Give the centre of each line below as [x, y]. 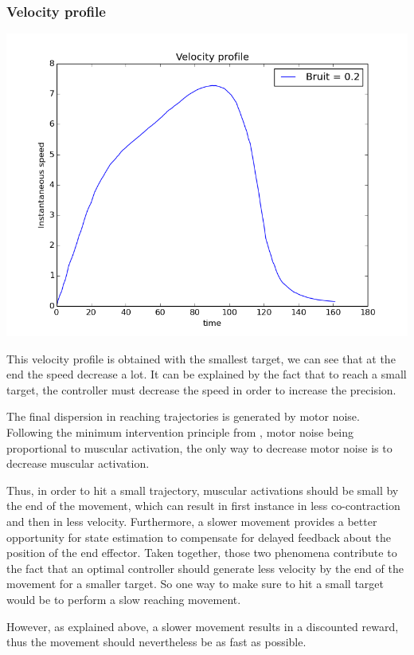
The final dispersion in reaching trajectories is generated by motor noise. [183, 416]
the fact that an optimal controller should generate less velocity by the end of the [205, 568]
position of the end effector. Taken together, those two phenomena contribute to [202, 553]
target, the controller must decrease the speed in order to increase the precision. [201, 389]
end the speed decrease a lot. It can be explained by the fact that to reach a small [207, 374]
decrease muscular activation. [78, 463]
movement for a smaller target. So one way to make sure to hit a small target [195, 584]
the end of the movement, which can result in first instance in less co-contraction [203, 506]
